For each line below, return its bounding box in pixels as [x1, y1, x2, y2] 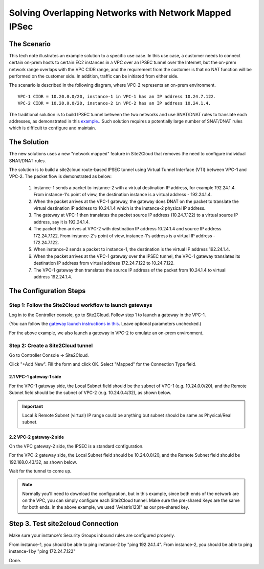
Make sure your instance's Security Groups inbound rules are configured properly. [9, 532, 176, 539]
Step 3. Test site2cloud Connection [9, 520, 119, 528]
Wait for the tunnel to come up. [9, 468, 72, 474]
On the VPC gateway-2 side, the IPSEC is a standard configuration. [9, 443, 144, 449]
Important [22, 403, 44, 409]
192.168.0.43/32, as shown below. [9, 459, 77, 465]
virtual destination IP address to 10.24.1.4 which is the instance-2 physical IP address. [33, 205, 206, 211]
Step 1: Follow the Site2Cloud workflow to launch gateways [9, 301, 153, 308]
